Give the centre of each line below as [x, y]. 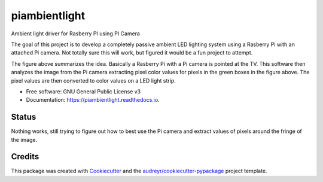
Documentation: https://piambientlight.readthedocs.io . [93, 100]
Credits [25, 157]
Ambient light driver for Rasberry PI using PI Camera [76, 34]
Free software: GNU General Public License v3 [83, 91]
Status [24, 117]
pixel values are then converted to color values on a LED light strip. [93, 80]
